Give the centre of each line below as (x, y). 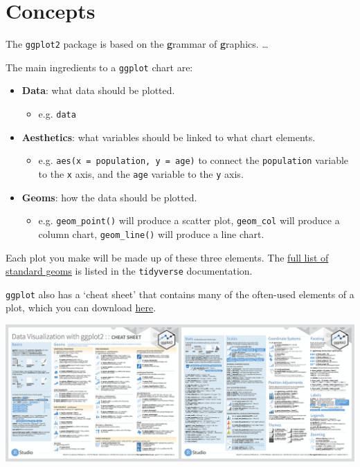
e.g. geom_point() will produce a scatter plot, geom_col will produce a (189, 220)
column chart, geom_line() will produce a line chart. (151, 233)
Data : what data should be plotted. (98, 90)
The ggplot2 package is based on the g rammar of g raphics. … (137, 44)
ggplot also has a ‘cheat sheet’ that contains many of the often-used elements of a (180, 294)
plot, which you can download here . (81, 308)
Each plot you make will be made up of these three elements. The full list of (167, 257)
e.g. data (57, 114)
